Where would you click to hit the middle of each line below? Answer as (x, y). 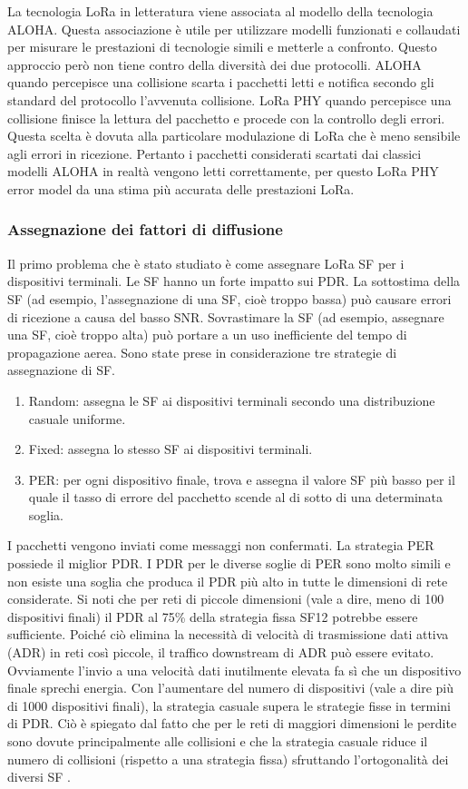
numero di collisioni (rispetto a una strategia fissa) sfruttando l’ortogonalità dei (228, 759)
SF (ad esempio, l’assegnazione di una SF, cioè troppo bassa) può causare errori (229, 298)
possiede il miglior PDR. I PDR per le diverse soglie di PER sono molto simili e (229, 563)
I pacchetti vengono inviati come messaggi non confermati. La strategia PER (221, 545)
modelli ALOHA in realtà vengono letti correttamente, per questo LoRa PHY (223, 171)
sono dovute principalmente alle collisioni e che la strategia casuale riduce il (218, 741)
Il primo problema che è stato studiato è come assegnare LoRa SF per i (206, 263)
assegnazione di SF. (61, 370)
